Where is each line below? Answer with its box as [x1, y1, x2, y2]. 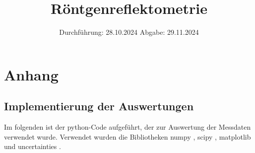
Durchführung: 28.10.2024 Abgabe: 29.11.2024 [59, 27, 199, 37]
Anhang [4, 64, 59, 84]
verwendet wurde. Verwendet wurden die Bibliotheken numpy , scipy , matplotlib [4, 131, 251, 142]
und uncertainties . [4, 141, 61, 152]
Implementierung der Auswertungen [4, 98, 194, 114]
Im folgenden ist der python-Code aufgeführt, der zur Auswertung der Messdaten [4, 122, 251, 132]
